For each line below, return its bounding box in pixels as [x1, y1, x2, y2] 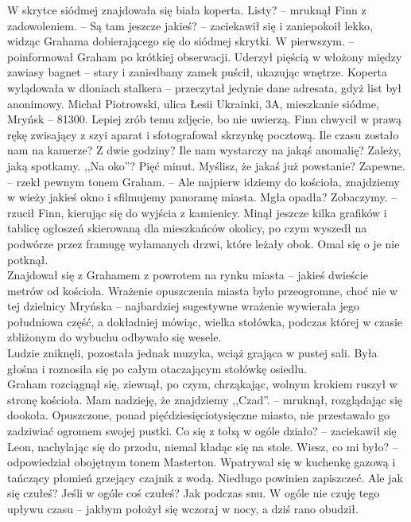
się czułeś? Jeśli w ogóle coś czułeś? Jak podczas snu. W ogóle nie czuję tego [7, 485, 380, 501]
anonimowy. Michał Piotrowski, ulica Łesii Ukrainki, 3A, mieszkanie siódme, [7, 95, 379, 111]
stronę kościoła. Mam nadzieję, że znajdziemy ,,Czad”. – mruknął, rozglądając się [7, 391, 402, 407]
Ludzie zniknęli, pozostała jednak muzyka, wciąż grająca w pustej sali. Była [7, 345, 378, 361]
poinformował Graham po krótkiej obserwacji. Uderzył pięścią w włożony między [7, 48, 402, 64]
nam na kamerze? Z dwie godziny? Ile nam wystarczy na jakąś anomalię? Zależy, [7, 142, 401, 158]
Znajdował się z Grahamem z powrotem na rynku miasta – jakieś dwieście [7, 267, 368, 283]
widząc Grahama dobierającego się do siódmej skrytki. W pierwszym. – [7, 33, 355, 49]
